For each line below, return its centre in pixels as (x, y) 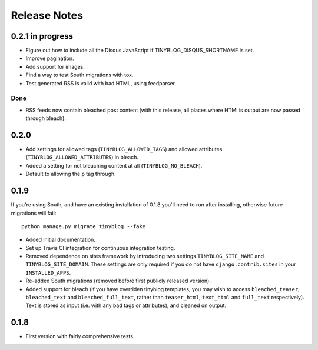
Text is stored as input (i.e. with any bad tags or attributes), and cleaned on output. (126, 305)
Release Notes (47, 15)
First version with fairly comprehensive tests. (80, 336)
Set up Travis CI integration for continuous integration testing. (100, 248)
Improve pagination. (50, 58)
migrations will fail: (34, 213)
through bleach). (46, 118)
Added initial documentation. (60, 240)
